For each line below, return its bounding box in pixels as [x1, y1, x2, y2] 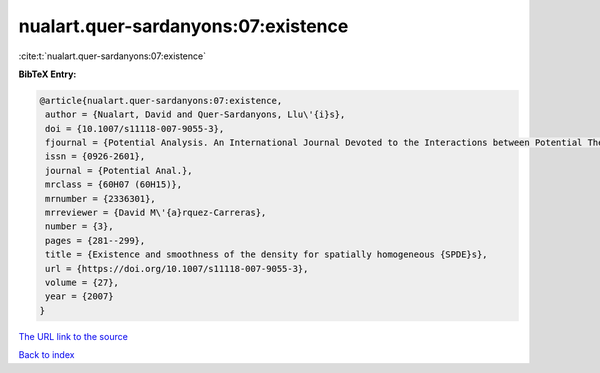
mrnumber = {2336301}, [45, 193, 157, 204]
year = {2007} [45, 291, 114, 302]
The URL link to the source [18, 330, 129, 342]
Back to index [18, 349, 75, 361]
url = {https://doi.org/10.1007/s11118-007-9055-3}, [45, 263, 309, 274]
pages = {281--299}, [45, 235, 146, 246]
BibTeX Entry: [18, 68, 77, 80]
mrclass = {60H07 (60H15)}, [45, 179, 183, 190]
